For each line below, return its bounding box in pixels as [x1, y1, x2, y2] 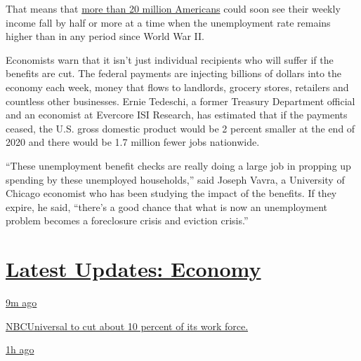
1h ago [6, 342, 34, 357]
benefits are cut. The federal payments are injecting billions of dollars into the [6, 66, 342, 81]
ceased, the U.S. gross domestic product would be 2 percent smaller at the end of [6, 121, 355, 135]
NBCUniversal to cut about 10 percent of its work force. [6, 318, 249, 333]
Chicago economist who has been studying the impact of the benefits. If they [6, 186, 337, 200]
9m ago [6, 295, 37, 310]
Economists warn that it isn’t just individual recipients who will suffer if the [6, 52, 334, 67]
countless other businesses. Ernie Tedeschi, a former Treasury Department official [6, 93, 355, 108]
